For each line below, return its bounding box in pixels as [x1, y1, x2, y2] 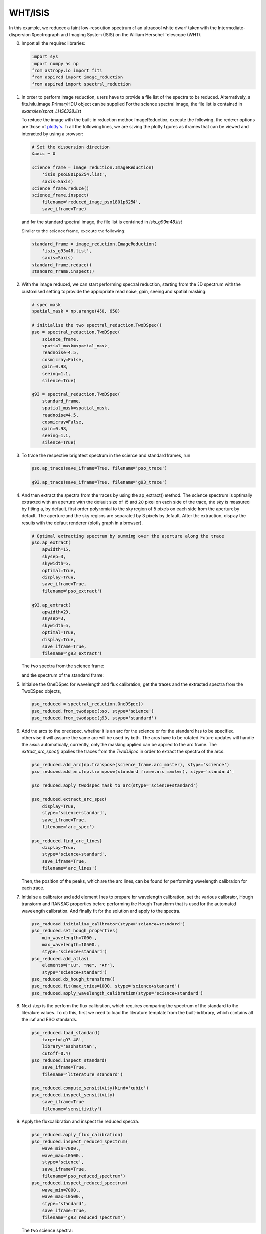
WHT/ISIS [9, 7, 50, 18]
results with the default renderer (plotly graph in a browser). [21, 520, 143, 526]
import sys [32, 54, 58, 59]
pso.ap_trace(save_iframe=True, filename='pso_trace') [32, 465, 167, 471]
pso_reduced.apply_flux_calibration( [32, 1132, 123, 1137]
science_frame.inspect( [32, 193, 90, 198]
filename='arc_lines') [42, 865, 97, 871]
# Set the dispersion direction [32, 144, 110, 150]
